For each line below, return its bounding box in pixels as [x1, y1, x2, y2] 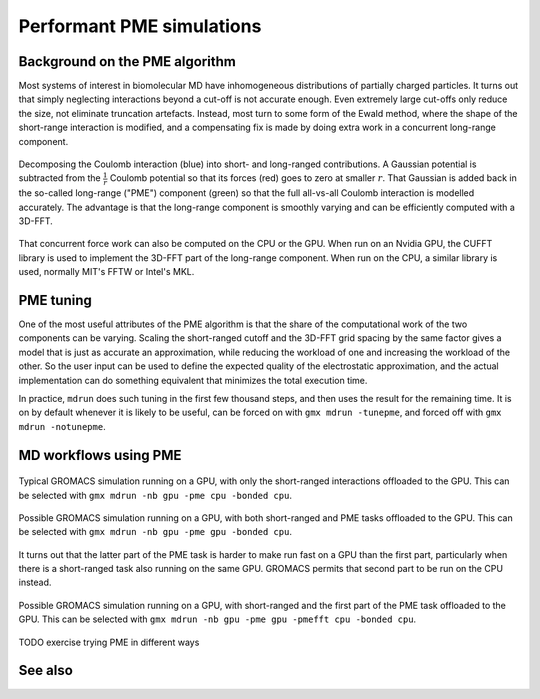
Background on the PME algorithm [18, 53, 237, 70]
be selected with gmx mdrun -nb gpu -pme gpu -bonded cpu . [18, 526, 292, 538]
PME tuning [18, 291, 92, 309]
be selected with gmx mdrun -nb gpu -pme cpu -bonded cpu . [18, 489, 292, 501]
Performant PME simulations [18, 15, 262, 37]
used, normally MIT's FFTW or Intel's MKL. [18, 266, 195, 278]
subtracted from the [18, 172, 101, 184]
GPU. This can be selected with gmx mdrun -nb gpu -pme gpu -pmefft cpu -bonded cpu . [18, 613, 417, 625]
